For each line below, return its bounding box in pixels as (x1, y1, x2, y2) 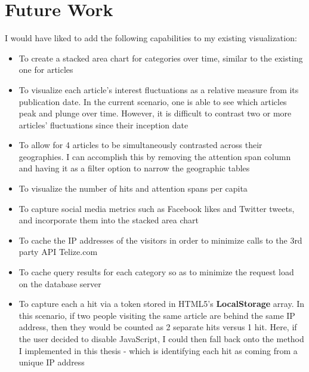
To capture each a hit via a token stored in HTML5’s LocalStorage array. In (18, 297, 305, 310)
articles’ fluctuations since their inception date (18, 118, 189, 131)
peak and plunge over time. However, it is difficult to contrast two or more (18, 107, 292, 119)
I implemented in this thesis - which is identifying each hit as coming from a (18, 344, 298, 356)
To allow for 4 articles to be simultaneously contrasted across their (18, 139, 262, 151)
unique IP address (18, 356, 85, 368)
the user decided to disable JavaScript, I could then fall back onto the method (18, 333, 304, 345)
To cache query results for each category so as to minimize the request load (18, 266, 294, 278)
